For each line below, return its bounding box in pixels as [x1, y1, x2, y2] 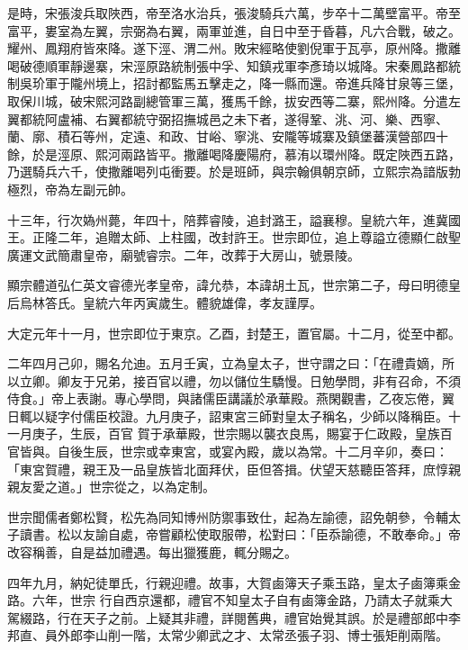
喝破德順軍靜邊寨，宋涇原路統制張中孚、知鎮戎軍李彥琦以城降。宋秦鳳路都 [7, 56, 448, 75]
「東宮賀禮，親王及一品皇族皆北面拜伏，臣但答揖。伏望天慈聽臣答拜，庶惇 [7, 459, 448, 478]
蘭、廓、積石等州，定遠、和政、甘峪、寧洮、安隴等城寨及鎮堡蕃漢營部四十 [7, 127, 448, 146]
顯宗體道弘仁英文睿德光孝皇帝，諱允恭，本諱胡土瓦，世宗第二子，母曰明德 [7, 275, 448, 294]
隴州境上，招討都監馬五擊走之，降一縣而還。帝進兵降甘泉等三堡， [69, 74, 461, 93]
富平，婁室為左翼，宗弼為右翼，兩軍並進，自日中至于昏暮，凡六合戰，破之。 [7, 21, 461, 40]
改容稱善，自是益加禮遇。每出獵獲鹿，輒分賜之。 [7, 543, 297, 562]
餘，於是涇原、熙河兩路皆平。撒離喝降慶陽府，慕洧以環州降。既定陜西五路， [7, 144, 461, 163]
